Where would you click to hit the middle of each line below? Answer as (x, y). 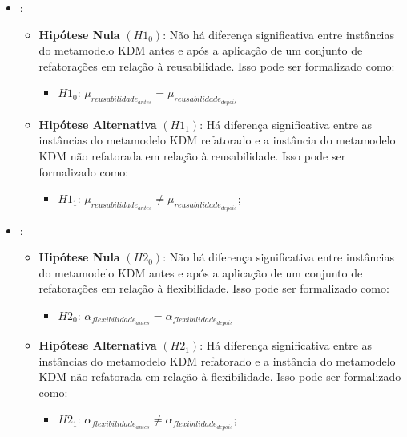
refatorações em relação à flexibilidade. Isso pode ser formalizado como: (214, 288)
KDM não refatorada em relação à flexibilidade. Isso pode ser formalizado (220, 376)
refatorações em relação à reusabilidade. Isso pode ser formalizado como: (217, 65)
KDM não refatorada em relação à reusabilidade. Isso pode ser (192, 156)
